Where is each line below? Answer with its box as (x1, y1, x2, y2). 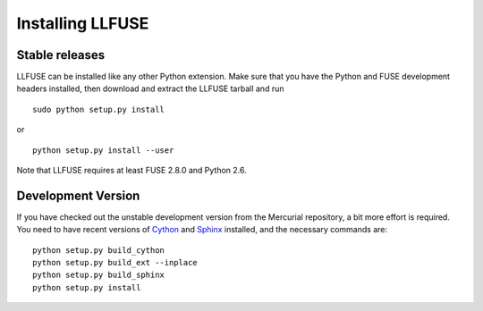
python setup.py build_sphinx (32, 270, 165, 281)
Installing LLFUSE (16, 13, 149, 33)
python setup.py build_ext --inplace (32, 257, 199, 268)
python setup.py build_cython (32, 245, 165, 255)
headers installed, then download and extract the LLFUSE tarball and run (16, 83, 284, 94)
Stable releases (16, 47, 106, 63)
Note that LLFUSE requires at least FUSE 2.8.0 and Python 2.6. (16, 165, 248, 176)
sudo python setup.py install (32, 104, 165, 114)
